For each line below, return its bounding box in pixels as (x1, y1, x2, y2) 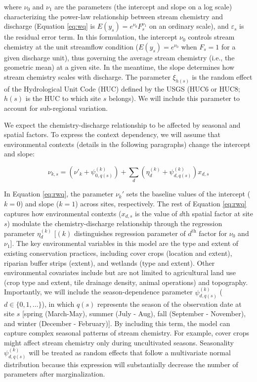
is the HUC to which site (25, 93, 101, 103)
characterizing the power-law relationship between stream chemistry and (4, 11, 223, 21)
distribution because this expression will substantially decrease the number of (4, 359, 238, 369)
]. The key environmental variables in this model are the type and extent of (10, 238, 239, 248)
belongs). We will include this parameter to (108, 93, 240, 103)
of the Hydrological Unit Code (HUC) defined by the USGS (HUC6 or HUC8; (4, 83, 240, 94)
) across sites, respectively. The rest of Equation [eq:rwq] (75, 198, 247, 208)
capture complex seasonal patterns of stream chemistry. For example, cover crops (4, 328, 249, 338)
